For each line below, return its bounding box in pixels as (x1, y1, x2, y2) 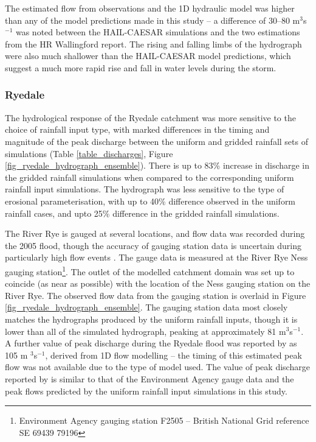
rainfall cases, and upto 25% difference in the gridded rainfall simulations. (5, 206, 280, 219)
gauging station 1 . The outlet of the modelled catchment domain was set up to (5, 263, 295, 278)
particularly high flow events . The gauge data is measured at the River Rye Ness (5, 251, 308, 264)
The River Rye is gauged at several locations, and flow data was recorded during (5, 227, 305, 240)
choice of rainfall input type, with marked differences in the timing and (5, 123, 270, 136)
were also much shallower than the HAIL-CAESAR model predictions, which (5, 49, 291, 62)
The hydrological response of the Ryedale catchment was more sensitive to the (5, 111, 296, 124)
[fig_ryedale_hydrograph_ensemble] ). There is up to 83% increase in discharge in (5, 159, 310, 172)
